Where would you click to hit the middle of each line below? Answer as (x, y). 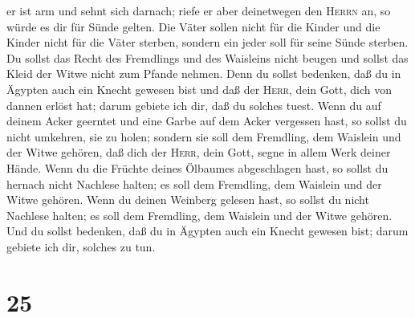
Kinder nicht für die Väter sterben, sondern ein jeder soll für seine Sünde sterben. (207, 42)
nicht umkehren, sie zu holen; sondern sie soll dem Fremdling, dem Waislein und (204, 136)
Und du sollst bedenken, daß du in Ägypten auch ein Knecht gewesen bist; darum (207, 231)
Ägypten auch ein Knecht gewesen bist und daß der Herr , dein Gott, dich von (199, 89)
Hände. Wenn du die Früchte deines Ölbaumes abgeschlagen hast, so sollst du (197, 167)
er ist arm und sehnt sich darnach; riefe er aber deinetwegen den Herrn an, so (199, 10)
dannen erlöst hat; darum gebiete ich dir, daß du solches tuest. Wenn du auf (194, 105)
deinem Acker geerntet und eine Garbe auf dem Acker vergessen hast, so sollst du (207, 121)
